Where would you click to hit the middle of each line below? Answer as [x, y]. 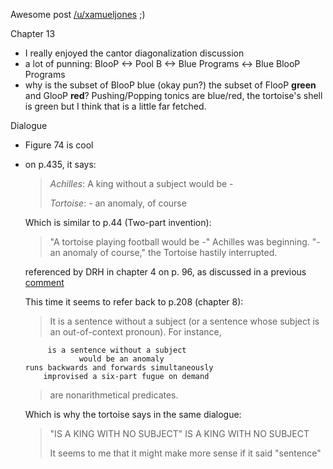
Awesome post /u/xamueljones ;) [78, 14]
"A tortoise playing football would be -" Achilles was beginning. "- [185, 242]
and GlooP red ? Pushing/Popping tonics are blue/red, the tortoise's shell [173, 95]
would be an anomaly [121, 359]
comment [44, 282]
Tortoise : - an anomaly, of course [118, 203]
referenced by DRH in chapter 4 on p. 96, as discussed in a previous [165, 272]
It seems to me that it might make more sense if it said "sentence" [185, 453]
